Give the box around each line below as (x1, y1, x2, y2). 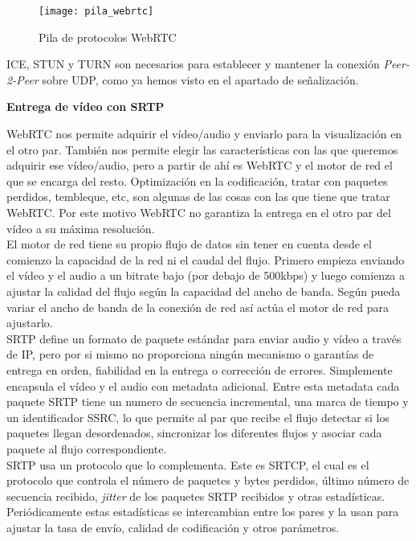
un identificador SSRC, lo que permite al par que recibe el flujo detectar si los (6, 408, 389, 425)
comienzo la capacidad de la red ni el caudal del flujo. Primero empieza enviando (6, 251, 405, 268)
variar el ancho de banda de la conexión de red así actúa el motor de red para (6, 298, 389, 315)
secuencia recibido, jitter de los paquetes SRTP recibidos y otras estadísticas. (6, 487, 385, 504)
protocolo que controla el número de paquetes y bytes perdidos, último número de (6, 472, 410, 489)
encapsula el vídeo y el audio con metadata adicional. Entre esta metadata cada (6, 377, 400, 394)
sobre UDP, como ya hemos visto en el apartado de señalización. (42, 71, 359, 88)
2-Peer (6, 71, 39, 88)
